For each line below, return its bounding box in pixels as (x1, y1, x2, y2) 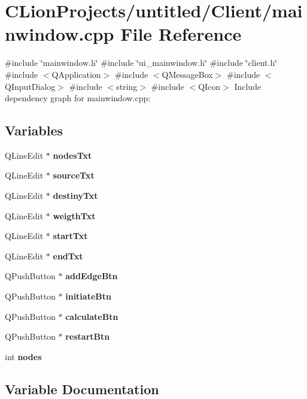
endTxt (53, 249, 83, 262)
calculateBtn (65, 310, 118, 322)
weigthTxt (53, 209, 96, 222)
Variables (5, 121, 63, 140)
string (116, 80, 138, 92)
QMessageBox (162, 68, 213, 80)
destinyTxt (53, 189, 98, 202)
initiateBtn (65, 290, 111, 303)
